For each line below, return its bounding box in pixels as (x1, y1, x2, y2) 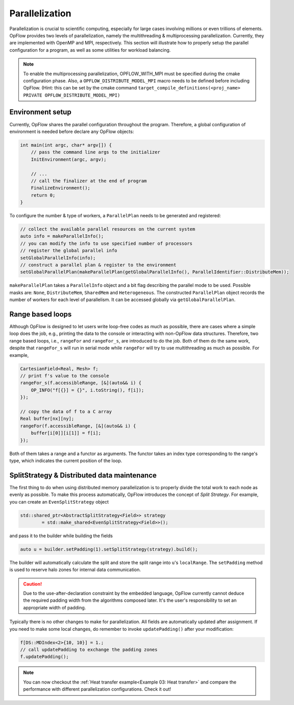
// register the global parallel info (20, 248, 117, 254)
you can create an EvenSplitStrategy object (9, 498, 109, 505)
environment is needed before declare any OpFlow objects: (9, 128, 134, 134)
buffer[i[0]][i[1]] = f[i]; (31, 430, 102, 436)
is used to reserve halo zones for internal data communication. (9, 566, 141, 573)
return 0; (31, 192, 56, 198)
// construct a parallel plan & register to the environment (20, 262, 177, 268)
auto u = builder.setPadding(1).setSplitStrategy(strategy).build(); (20, 546, 198, 552)
